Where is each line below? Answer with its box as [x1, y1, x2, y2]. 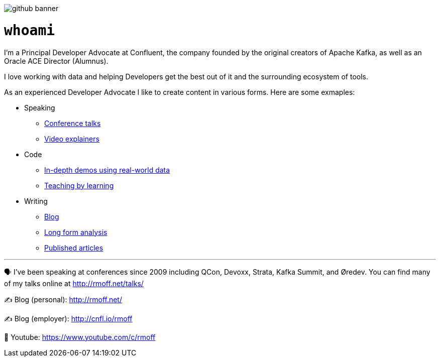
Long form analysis [44, 227, 107, 236]
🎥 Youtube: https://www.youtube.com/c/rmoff [4, 332, 156, 341]
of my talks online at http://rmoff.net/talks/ [4, 279, 144, 288]
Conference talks [44, 118, 101, 128]
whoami [4, 22, 55, 39]
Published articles [44, 243, 103, 252]
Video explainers [44, 134, 99, 143]
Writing [24, 196, 48, 205]
